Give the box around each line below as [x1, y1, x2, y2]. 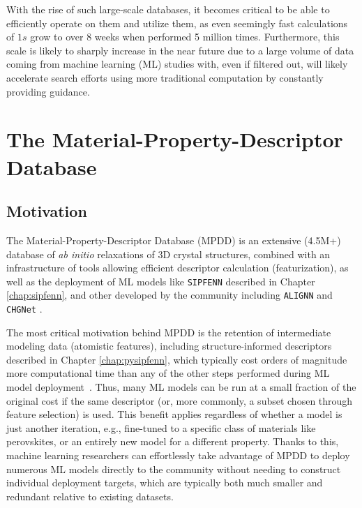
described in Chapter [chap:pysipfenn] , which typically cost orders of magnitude [6, 352, 347, 366]
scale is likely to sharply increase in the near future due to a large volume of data [6, 43, 354, 57]
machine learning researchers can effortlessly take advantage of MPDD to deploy [6, 448, 350, 463]
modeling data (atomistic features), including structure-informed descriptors [6, 338, 332, 353]
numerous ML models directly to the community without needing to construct [6, 461, 341, 476]
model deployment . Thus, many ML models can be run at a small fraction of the [6, 380, 356, 394]
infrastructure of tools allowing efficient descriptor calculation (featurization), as [6, 260, 349, 275]
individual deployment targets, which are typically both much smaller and [6, 475, 323, 490]
